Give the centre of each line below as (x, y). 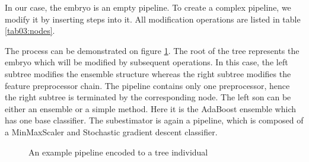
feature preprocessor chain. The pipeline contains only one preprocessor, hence (147, 85)
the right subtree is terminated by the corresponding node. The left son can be (148, 97)
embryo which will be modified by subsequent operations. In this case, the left (146, 62)
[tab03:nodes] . (30, 31)
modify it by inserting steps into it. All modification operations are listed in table (153, 19)
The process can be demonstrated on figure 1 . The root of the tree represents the (152, 50)
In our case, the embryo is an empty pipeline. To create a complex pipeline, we (148, 7)
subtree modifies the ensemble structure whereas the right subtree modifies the (148, 73)
